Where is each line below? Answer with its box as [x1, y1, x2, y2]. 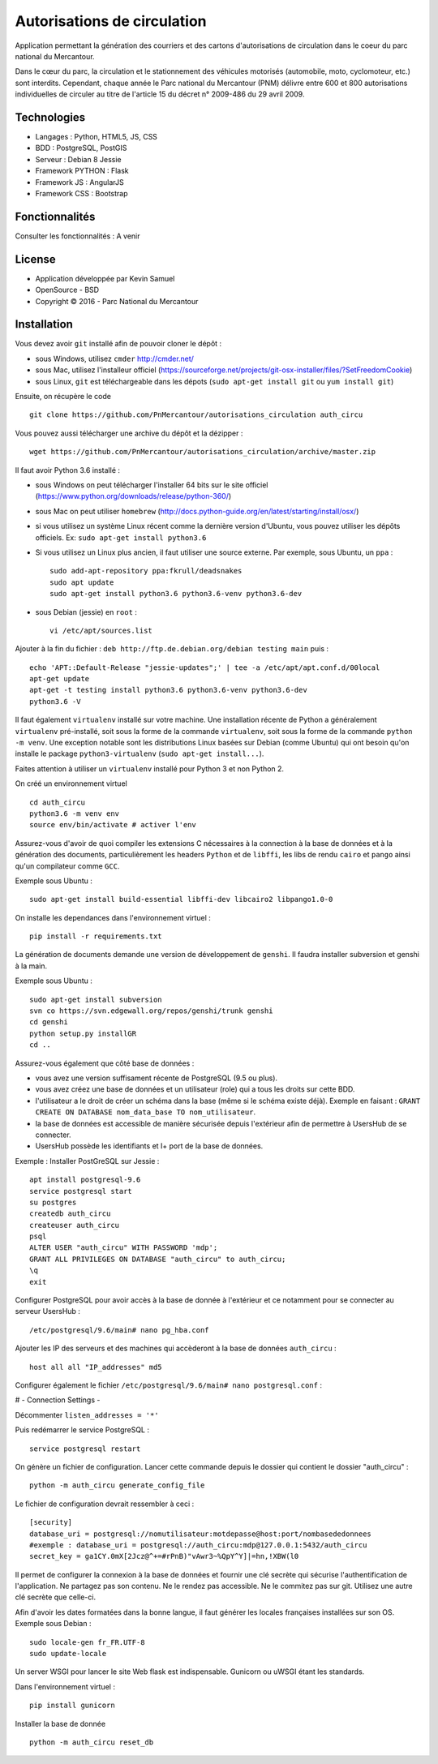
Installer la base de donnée [15, 1719, 105, 1728]
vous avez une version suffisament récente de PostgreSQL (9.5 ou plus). [35, 1073, 278, 1083]
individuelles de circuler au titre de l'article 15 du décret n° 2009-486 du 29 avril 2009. [15, 89, 305, 99]
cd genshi [29, 1018, 68, 1027]
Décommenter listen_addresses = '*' [15, 1410, 159, 1419]
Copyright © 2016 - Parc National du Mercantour [35, 296, 199, 306]
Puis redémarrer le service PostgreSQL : [15, 1425, 150, 1435]
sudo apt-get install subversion [29, 994, 162, 1004]
